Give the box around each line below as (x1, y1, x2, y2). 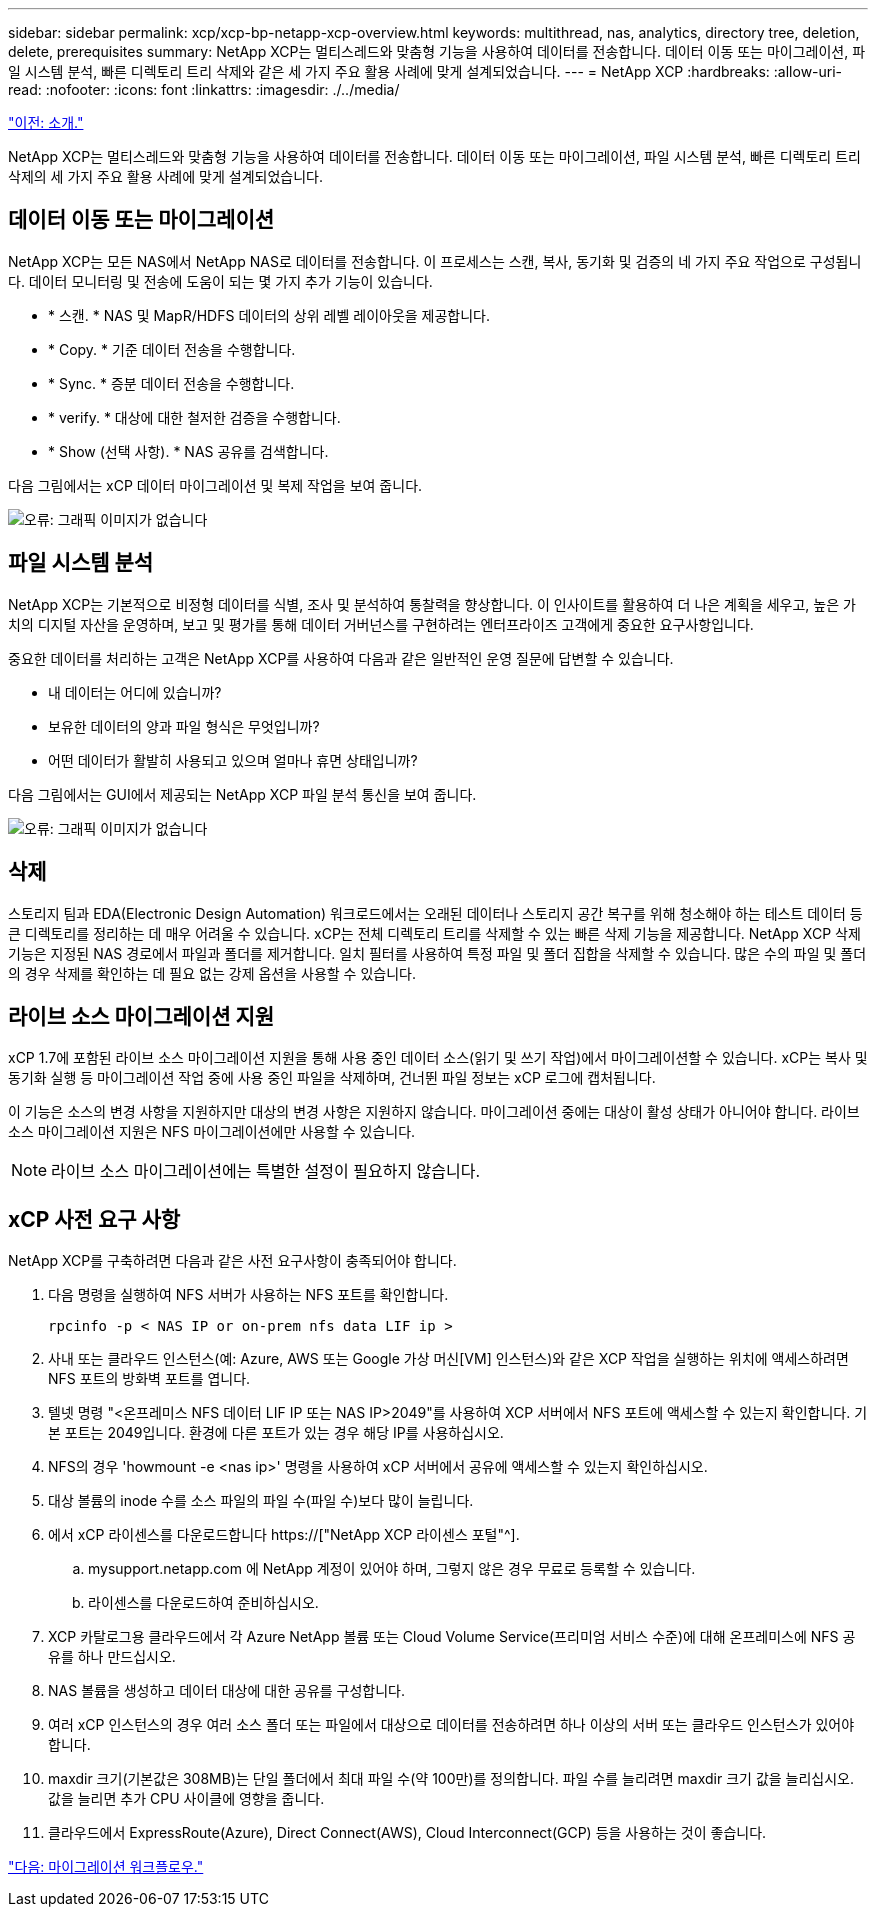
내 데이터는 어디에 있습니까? (48, 683, 222, 701)
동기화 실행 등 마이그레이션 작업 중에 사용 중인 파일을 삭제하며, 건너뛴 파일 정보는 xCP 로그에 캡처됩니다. (8, 1069, 656, 1087)
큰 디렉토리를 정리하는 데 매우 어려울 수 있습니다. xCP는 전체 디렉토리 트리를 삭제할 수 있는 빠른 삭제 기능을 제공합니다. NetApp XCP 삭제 (8, 924, 861, 942)
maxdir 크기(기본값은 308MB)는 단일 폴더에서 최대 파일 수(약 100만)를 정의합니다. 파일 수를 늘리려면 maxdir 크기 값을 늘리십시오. (48, 1770, 855, 1788)
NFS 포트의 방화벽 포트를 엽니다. (48, 1370, 251, 1388)
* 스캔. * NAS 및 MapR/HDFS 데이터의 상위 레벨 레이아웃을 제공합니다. (48, 306, 491, 324)
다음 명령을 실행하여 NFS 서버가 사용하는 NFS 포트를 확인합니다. (48, 1286, 449, 1304)
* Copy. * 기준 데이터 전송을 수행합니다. (48, 340, 296, 358)
